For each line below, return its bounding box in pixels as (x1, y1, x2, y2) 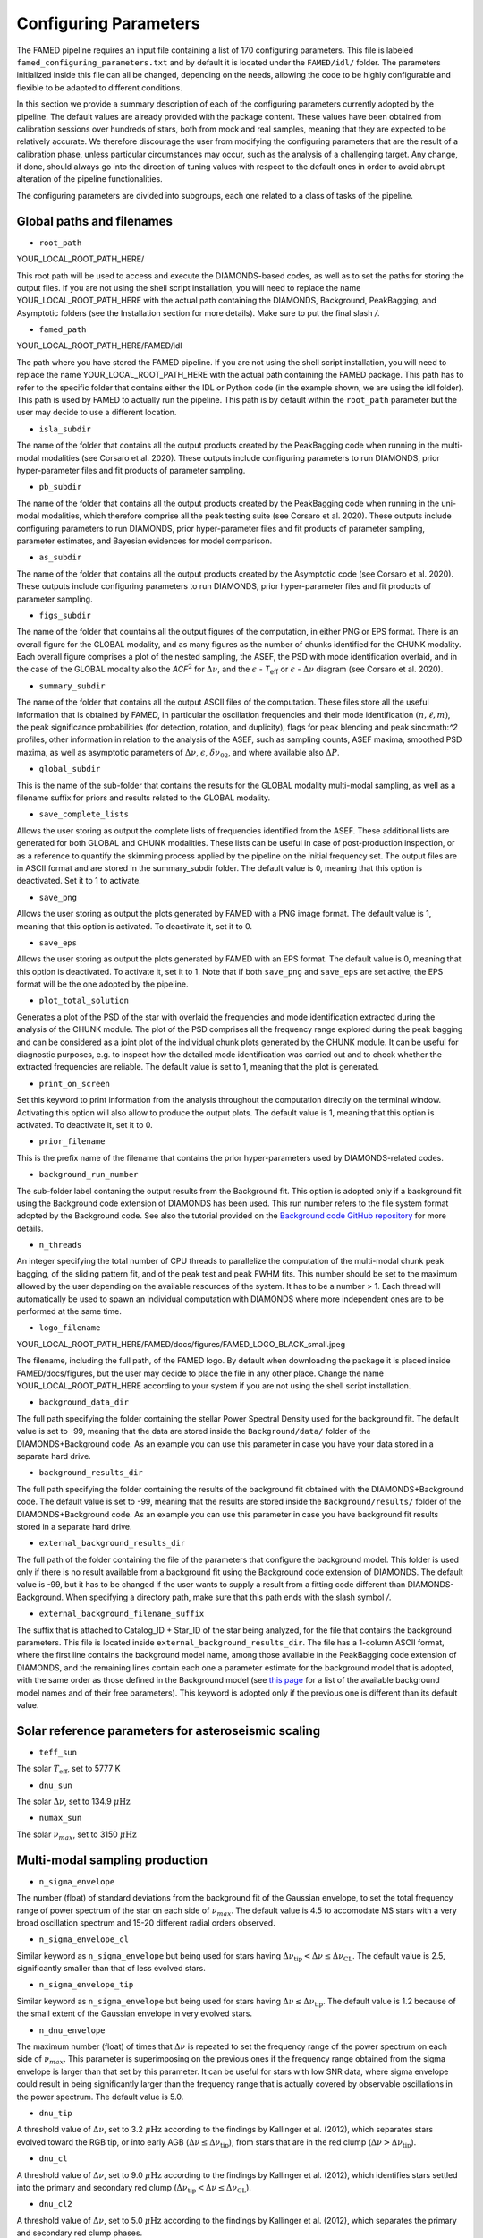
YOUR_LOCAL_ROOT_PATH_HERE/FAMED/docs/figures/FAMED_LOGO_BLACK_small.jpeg (16, 1338, 346, 1349)
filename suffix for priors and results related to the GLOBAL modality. (16, 792, 271, 803)
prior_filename (38, 1137, 106, 1147)
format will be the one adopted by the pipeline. (16, 978, 189, 989)
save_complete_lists (38, 809, 130, 819)
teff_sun (38, 1747, 78, 1757)
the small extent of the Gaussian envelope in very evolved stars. (16, 2008, 252, 2019)
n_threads (38, 1240, 82, 1251)
